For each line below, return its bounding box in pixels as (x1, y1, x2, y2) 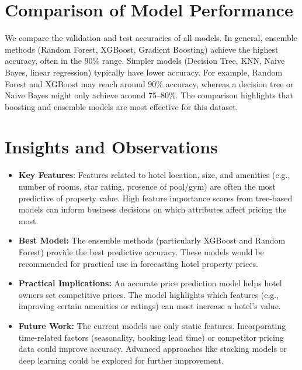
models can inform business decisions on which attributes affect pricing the (18, 203, 287, 215)
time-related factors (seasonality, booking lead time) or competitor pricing (18, 331, 284, 343)
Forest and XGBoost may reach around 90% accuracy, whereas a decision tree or (5, 77, 294, 90)
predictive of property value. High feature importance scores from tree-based (18, 191, 293, 204)
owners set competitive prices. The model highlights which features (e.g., (18, 288, 279, 300)
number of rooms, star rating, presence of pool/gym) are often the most (18, 180, 276, 192)
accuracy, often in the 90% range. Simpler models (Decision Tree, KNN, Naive (5, 54, 285, 67)
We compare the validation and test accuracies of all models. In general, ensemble (5, 32, 297, 44)
